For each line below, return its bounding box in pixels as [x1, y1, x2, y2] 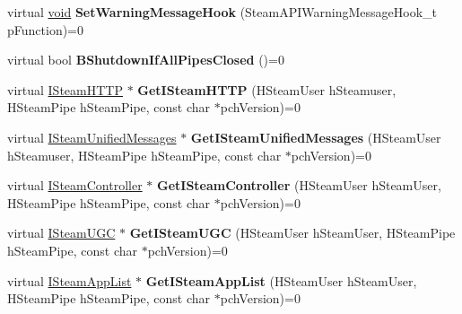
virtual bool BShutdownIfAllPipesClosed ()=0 [7, 50, 284, 69]
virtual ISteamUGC [7, 223, 116, 242]
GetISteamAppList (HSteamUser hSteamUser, [145, 271, 417, 290]
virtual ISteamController [7, 176, 143, 195]
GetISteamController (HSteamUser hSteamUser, [157, 176, 441, 195]
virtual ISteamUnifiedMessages [7, 127, 177, 146]
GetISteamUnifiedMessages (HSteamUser [190, 127, 441, 146]
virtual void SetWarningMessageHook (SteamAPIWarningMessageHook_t [7, 3, 437, 21]
